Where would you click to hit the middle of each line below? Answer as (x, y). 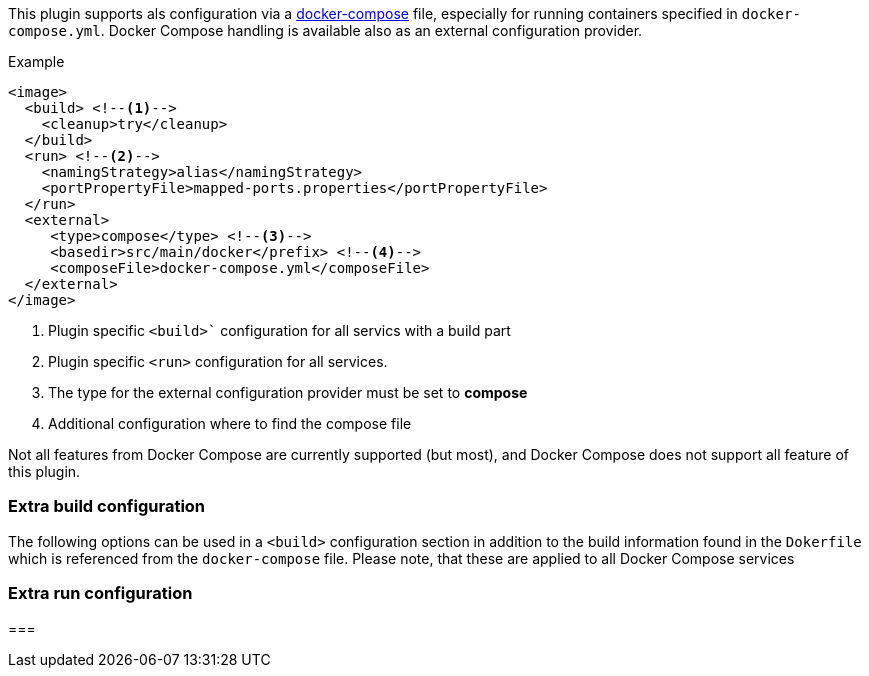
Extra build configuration (107, 506)
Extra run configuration (100, 593)
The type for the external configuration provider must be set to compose (288, 392)
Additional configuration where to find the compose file (230, 423)
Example (36, 61)
